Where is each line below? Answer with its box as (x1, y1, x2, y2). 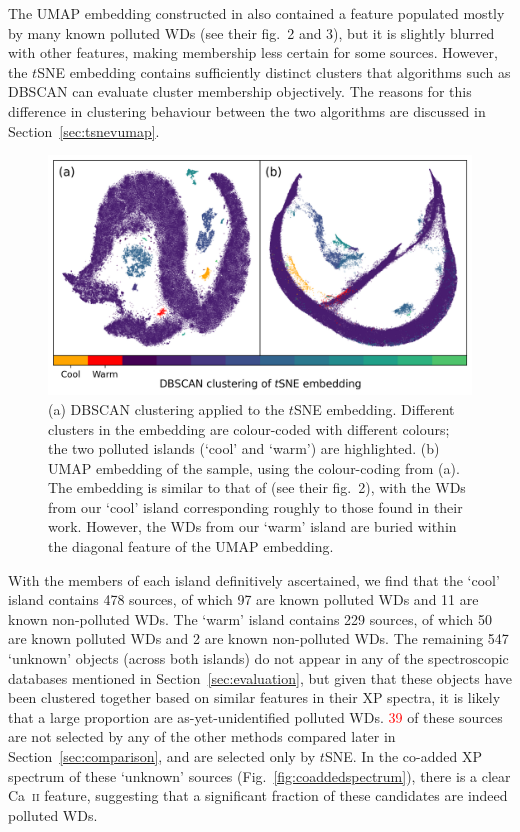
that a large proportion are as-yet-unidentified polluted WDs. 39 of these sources (8, 706, 503, 727)
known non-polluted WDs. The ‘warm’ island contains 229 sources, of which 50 (8, 608, 493, 629)
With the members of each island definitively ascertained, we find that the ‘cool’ (8, 569, 500, 590)
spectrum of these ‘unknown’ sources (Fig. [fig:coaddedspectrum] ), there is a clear (8, 765, 511, 786)
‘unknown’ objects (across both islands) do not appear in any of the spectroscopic (8, 648, 509, 669)
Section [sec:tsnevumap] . (8, 120, 160, 141)
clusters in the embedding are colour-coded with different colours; (48, 418, 450, 439)
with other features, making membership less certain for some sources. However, (8, 42, 498, 63)
